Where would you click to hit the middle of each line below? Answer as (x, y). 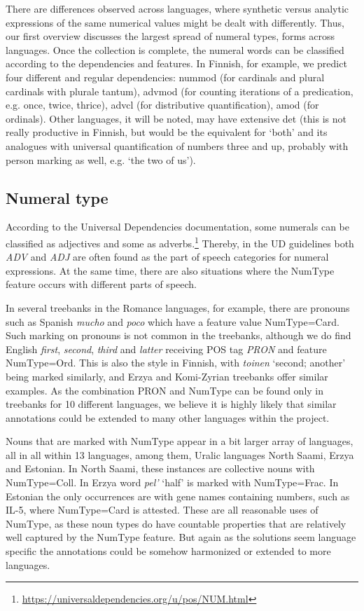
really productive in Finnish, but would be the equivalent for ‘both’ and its (167, 132)
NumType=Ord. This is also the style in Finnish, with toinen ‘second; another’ (176, 363)
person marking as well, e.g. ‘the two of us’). (101, 159)
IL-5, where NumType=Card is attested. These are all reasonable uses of (162, 510)
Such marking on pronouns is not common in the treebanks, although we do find (178, 335)
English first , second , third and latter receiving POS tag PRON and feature (166, 349)
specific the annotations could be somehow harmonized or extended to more (168, 551)
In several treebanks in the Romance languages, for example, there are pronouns (178, 307)
